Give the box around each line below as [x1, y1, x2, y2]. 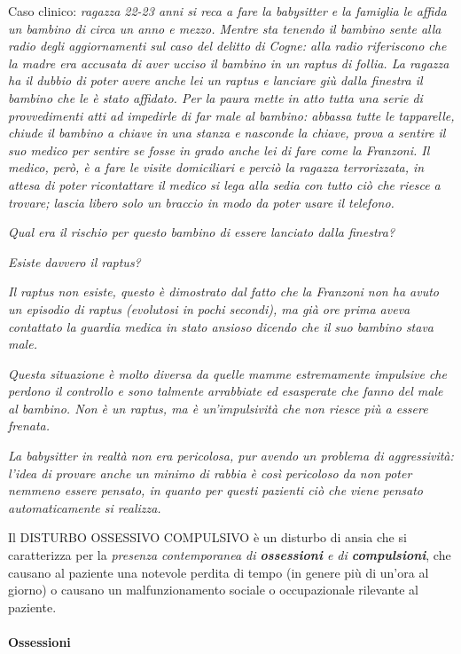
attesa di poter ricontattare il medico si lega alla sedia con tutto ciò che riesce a [8, 175, 441, 193]
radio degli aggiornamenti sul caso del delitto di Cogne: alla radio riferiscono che [8, 36, 447, 55]
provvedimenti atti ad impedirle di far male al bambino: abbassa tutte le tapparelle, [8, 106, 455, 124]
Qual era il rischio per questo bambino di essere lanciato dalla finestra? [8, 223, 395, 241]
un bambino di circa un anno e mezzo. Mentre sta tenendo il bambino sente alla [8, 19, 441, 37]
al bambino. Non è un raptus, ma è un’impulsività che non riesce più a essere [8, 398, 428, 417]
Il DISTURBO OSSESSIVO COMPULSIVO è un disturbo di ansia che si [8, 528, 407, 547]
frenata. [8, 416, 51, 435]
